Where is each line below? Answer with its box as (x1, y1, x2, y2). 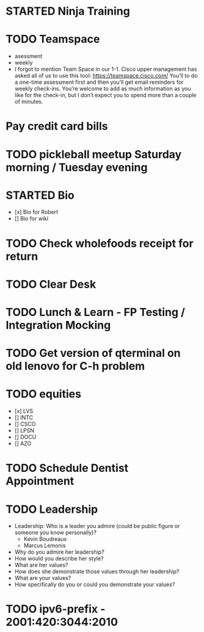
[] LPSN (14, 427, 35, 435)
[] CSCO (14, 421, 36, 428)
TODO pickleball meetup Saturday (5, 147, 182, 161)
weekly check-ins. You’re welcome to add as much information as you (14, 85, 191, 92)
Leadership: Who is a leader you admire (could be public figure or (14, 523, 180, 530)
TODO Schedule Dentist (5, 461, 129, 475)
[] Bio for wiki (14, 215, 49, 222)
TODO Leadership (5, 502, 98, 516)
